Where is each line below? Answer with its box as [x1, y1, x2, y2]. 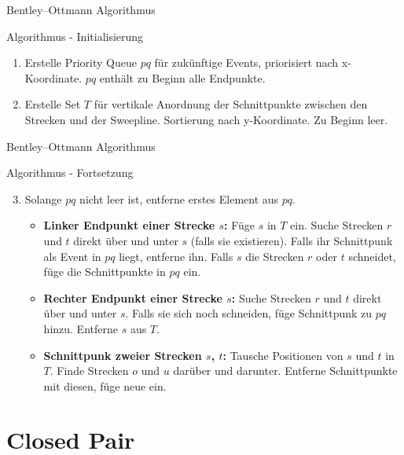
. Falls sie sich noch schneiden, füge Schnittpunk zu [125, 305, 373, 321]
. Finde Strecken [50, 362, 129, 379]
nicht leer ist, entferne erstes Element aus [79, 190, 279, 207]
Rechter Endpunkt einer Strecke [43, 289, 222, 306]
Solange [24, 190, 62, 207]
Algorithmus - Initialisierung [6, 28, 144, 44]
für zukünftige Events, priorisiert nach [154, 54, 339, 71]
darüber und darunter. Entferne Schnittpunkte [173, 362, 398, 379]
